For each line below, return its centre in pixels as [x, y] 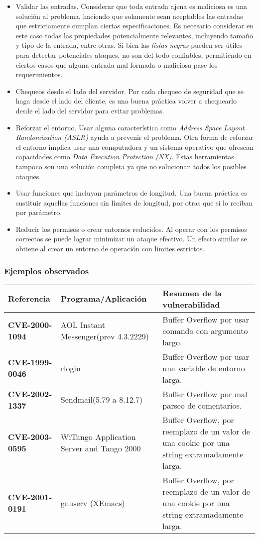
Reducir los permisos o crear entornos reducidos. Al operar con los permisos [131, 229]
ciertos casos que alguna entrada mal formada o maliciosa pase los [117, 64]
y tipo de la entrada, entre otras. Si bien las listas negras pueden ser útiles [129, 45]
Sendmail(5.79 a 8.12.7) [102, 400]
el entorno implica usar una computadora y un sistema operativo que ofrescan [134, 147]
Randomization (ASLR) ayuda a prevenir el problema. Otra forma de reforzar [134, 137]
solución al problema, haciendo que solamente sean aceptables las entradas [129, 16]
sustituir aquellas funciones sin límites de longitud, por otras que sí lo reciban [134, 202]
